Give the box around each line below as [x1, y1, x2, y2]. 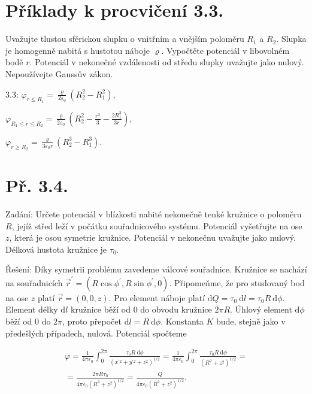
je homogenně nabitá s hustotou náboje [5, 44, 150, 56]
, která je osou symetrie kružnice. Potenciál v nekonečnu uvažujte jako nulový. [9, 231, 296, 244]
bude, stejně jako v [216, 314, 286, 327]
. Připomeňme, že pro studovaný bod [169, 276, 305, 289]
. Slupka [276, 32, 307, 45]
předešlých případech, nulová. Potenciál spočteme [5, 326, 187, 339]
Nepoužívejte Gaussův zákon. [5, 67, 113, 80]
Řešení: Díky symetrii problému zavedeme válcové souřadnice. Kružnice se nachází [5, 263, 307, 275]
